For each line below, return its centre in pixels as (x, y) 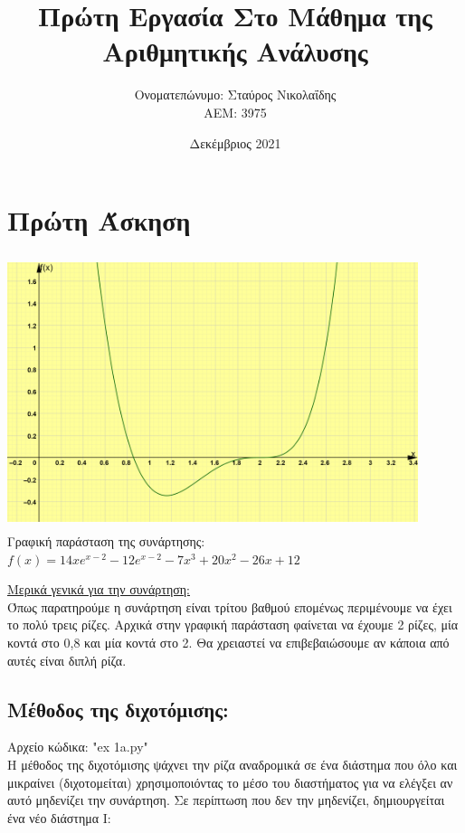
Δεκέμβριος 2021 (235, 142)
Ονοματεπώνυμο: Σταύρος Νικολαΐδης (235, 95)
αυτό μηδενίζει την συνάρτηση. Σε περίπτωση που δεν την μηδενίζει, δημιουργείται (226, 800)
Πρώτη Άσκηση (99, 220)
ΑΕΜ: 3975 (235, 112)
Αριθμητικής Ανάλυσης (235, 51)
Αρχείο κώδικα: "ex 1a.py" (78, 747)
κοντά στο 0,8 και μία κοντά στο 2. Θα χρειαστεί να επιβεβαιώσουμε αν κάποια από (228, 642)
